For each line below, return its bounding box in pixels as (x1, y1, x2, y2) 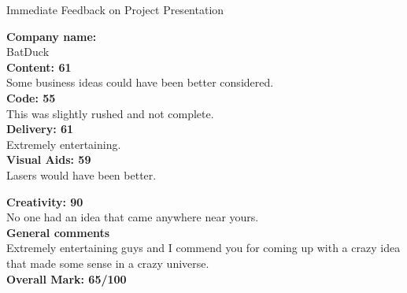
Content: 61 (6, 58, 72, 75)
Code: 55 (6, 89, 56, 106)
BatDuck (6, 43, 50, 60)
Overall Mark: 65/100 (6, 270, 127, 287)
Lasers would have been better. (6, 166, 157, 183)
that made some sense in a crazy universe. (6, 254, 209, 271)
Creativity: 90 (6, 193, 83, 210)
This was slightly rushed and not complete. (6, 105, 214, 121)
